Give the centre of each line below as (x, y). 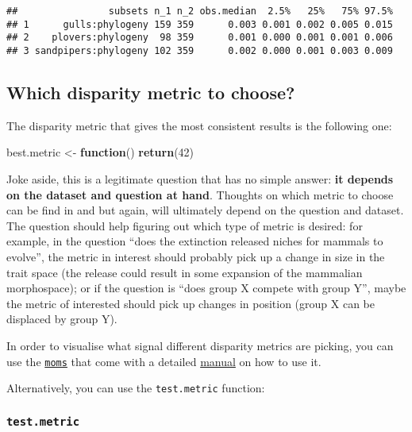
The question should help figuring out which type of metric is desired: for (185, 225)
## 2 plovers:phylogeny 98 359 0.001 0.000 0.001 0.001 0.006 (200, 38)
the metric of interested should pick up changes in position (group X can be (191, 303)
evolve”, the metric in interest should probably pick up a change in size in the (196, 256)
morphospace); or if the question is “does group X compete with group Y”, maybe (206, 288)
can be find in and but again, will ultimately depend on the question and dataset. (205, 210)
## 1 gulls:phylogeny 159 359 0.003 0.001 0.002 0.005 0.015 (200, 24)
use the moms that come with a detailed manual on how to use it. (164, 361)
